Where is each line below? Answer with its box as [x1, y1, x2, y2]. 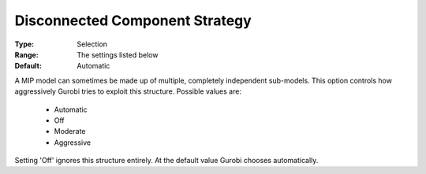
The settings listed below [77, 50, 159, 59]
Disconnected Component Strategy [14, 12, 252, 29]
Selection [77, 39, 108, 49]
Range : [14, 50, 39, 59]
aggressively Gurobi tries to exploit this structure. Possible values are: [14, 87, 242, 96]
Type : [14, 39, 35, 49]
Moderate [54, 127, 86, 136]
